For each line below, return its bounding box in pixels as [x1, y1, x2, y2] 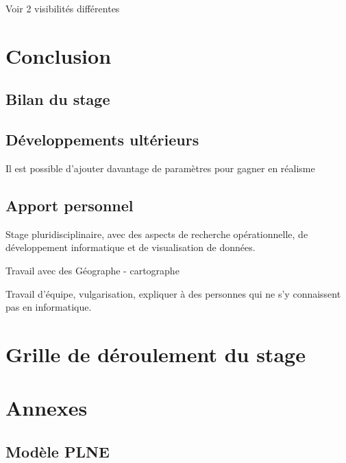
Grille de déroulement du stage [5, 340, 306, 368]
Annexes [5, 394, 88, 422]
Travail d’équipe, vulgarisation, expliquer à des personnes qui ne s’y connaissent [5, 286, 341, 300]
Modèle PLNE [5, 440, 110, 462]
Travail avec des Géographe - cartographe [5, 263, 180, 277]
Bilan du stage [5, 88, 110, 110]
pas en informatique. [5, 300, 92, 314]
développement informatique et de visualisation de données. [5, 240, 256, 254]
